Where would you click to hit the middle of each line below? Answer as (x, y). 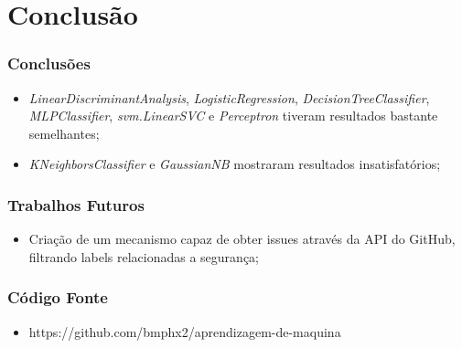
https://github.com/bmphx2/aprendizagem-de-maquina (185, 331)
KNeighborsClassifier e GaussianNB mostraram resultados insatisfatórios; (235, 164)
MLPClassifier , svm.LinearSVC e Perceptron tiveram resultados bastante (233, 116)
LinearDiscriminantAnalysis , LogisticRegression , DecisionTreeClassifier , (229, 97)
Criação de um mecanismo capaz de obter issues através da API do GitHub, (242, 239)
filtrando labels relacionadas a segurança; (144, 256)
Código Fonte (58, 297)
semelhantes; (64, 133)
